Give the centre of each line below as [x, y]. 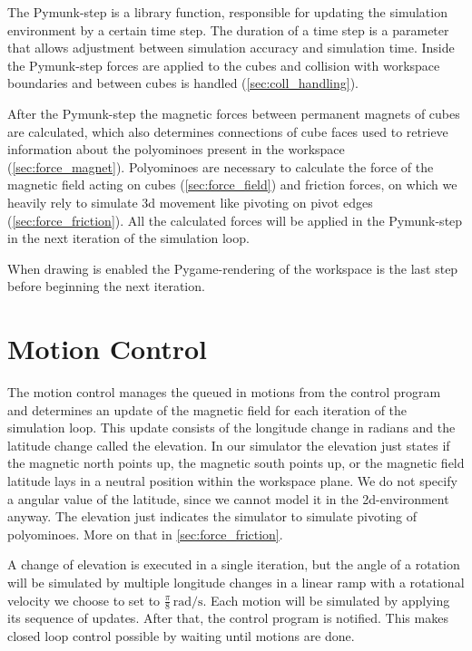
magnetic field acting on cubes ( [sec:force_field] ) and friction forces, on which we [232, 185]
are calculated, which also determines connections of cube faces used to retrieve [228, 131]
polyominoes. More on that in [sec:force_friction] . [145, 534]
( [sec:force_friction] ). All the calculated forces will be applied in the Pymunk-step [235, 220]
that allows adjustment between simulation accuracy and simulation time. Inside [231, 48]
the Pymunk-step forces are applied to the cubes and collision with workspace [224, 65]
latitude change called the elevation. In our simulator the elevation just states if [229, 445]
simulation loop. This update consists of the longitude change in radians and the [231, 428]
